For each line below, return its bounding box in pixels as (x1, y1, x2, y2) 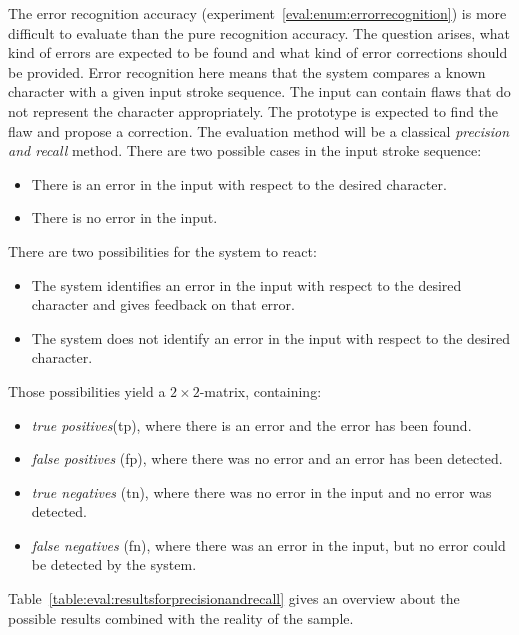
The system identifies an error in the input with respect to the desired (31, 274, 462, 295)
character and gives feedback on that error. (31, 294, 295, 315)
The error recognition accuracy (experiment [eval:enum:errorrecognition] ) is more (8, 3, 507, 23)
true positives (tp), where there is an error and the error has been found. (31, 414, 472, 435)
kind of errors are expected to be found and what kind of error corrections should (8, 42, 508, 63)
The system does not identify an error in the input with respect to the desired (31, 327, 510, 348)
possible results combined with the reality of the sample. (8, 607, 354, 628)
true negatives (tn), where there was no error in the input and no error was (31, 481, 492, 502)
